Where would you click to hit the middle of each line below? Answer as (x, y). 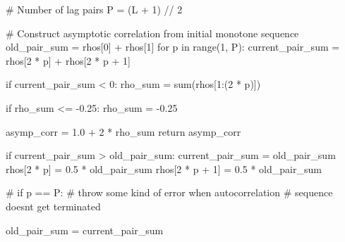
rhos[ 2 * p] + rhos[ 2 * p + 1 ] (68, 60)
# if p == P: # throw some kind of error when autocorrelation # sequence (169, 192)
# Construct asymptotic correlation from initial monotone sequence (152, 33)
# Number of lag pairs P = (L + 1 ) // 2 (94, 9)
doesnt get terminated (53, 206)
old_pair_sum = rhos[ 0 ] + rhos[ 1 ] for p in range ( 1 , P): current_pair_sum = (173, 47)
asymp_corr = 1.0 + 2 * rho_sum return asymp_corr (123, 131)
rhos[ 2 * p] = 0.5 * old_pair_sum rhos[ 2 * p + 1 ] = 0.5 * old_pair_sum (164, 168)
